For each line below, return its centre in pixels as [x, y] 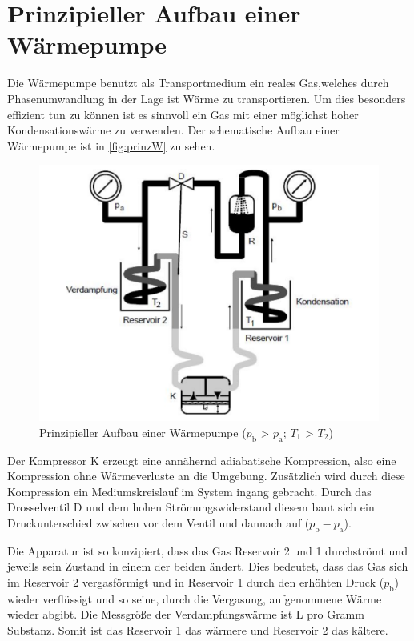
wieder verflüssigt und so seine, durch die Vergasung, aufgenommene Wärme [195, 598]
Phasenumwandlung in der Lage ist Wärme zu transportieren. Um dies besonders [207, 98]
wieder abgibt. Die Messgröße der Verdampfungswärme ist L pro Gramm [186, 614]
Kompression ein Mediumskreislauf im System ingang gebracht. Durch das [189, 491]
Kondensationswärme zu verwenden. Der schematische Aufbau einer [173, 130]
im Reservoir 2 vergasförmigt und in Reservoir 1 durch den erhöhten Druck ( [196, 581]
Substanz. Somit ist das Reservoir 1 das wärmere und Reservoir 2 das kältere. [198, 629]
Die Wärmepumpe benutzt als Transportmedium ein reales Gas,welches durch [198, 83]
